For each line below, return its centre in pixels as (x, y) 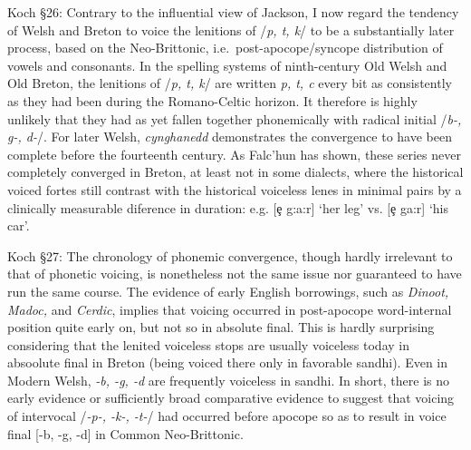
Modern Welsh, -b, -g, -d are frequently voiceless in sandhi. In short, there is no (228, 380)
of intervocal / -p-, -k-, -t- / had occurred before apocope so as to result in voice (227, 416)
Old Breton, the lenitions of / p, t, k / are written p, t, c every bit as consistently (230, 83)
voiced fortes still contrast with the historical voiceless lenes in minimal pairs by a (235, 189)
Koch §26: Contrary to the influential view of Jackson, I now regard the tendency (233, 12)
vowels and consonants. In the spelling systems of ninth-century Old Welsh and (227, 65)
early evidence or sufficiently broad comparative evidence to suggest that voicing (231, 398)
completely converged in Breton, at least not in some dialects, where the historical (235, 172)
